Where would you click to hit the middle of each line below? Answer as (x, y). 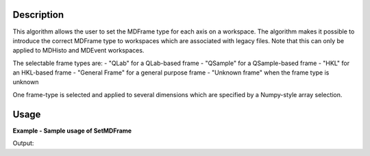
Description (38, 15)
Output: (23, 143)
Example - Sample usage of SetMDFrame (72, 131)
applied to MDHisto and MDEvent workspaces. (78, 51)
